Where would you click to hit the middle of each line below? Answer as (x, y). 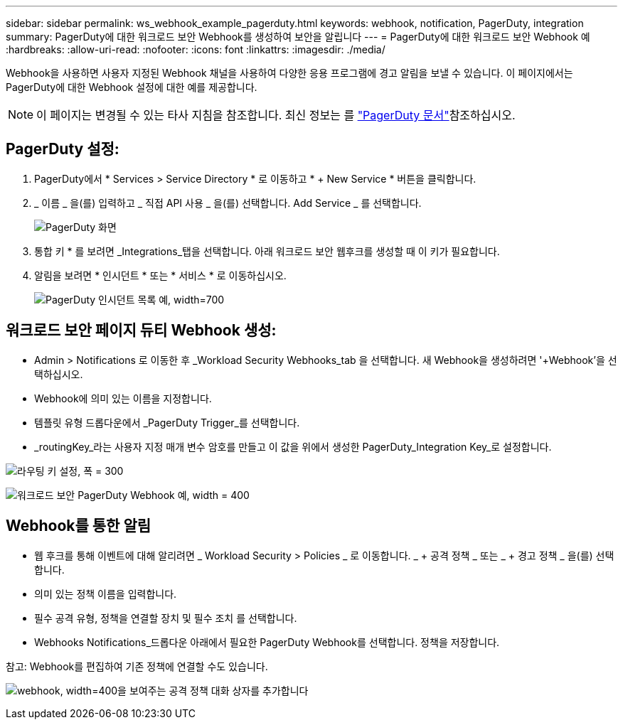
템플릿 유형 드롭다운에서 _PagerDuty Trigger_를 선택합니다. (167, 422)
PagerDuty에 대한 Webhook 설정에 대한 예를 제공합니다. (132, 87)
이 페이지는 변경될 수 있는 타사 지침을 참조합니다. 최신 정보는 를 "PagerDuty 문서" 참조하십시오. (276, 115)
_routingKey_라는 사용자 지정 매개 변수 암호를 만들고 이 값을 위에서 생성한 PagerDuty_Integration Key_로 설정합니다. (293, 446)
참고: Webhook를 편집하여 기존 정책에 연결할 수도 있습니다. (137, 666)
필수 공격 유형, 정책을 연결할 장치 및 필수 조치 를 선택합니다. (166, 618)
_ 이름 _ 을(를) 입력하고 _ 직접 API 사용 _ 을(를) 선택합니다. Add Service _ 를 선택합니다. (228, 203)
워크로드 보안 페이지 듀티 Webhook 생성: (141, 331)
